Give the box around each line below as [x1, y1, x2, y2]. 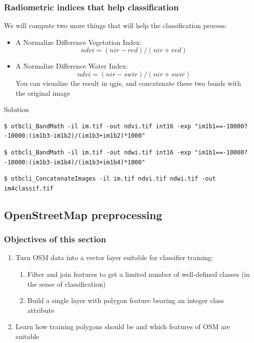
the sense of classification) [27, 278, 106, 289]
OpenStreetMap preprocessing [4, 207, 162, 222]
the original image [15, 87, 71, 98]
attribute [27, 305, 55, 315]
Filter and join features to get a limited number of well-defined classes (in [27, 268, 250, 279]
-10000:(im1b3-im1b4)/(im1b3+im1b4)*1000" [4, 158, 145, 166]
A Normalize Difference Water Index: [15, 61, 128, 71]
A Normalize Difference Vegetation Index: [15, 37, 142, 47]
